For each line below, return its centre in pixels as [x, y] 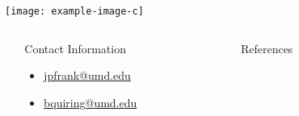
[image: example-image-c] [74, 11]
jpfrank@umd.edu [87, 75]
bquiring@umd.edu [91, 102]
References [267, 48]
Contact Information [75, 48]
